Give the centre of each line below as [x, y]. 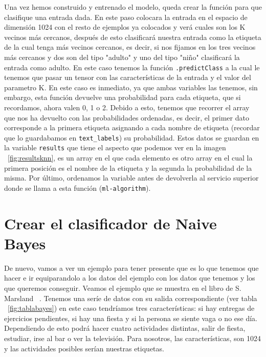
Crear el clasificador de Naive [110, 223]
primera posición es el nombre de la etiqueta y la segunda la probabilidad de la [128, 167]
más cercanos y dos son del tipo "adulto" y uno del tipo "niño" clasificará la [122, 57]
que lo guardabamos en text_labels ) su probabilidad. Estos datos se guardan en [132, 137]
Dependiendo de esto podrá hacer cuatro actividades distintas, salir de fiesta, [125, 328]
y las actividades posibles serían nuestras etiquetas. [84, 348]
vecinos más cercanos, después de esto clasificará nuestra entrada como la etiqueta [133, 37]
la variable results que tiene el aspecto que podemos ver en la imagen [115, 147]
